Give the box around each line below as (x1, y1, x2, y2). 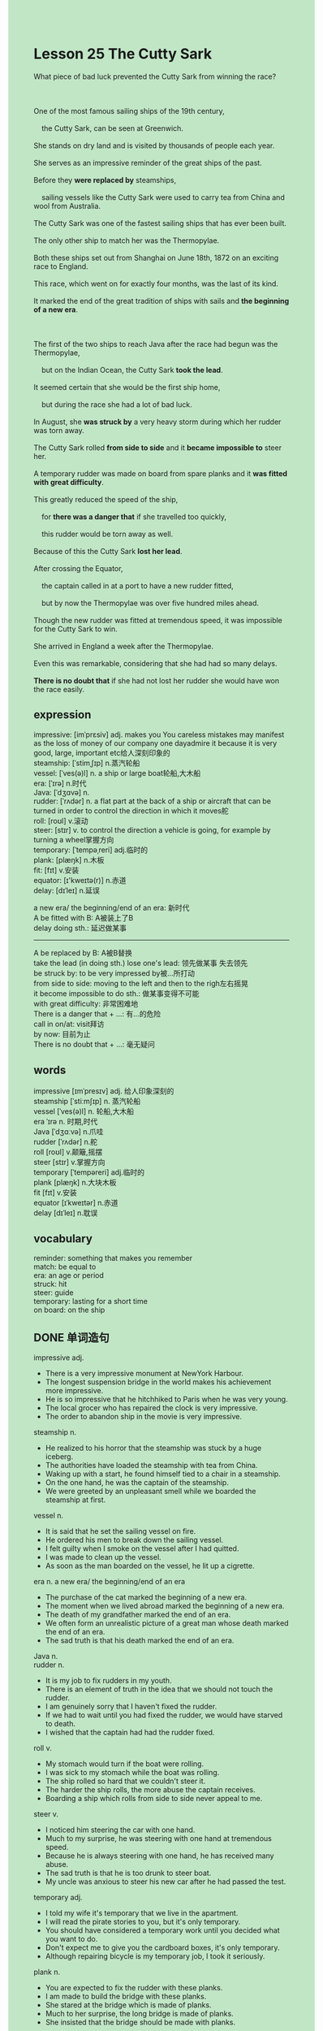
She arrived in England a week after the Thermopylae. (33, 641, 214, 651)
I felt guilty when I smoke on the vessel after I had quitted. (45, 1544, 239, 1553)
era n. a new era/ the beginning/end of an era (33, 1577, 186, 1587)
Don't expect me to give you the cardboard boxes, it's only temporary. (45, 1942, 280, 1953)
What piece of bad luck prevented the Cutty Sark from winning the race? (33, 71, 277, 81)
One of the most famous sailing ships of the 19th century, (33, 106, 226, 115)
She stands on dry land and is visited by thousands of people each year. (33, 141, 275, 150)
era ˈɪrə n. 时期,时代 (33, 1116, 98, 1126)
